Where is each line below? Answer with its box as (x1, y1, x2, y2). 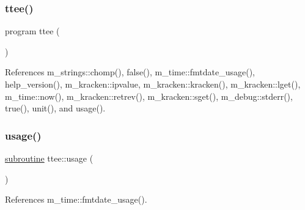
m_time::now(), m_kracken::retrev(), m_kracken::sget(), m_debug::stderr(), (5, 89, 293, 102)
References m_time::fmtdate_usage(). (5, 193, 147, 206)
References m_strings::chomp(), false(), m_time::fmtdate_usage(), (5, 66, 255, 78)
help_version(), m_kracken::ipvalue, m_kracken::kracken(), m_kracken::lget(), (5, 78, 301, 90)
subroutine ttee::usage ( (5, 152, 94, 164)
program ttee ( (5, 24, 60, 37)
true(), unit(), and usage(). (5, 102, 106, 114)
